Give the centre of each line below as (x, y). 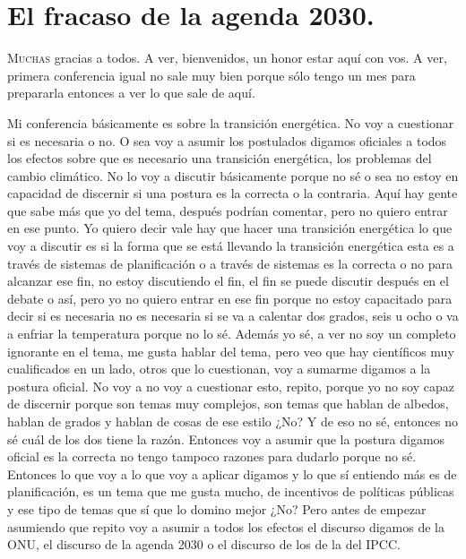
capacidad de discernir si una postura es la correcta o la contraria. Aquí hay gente (233, 193)
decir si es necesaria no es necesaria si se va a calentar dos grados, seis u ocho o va (233, 316)
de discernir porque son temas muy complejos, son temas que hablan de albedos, (228, 404)
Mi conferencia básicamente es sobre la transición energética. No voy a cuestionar (231, 122)
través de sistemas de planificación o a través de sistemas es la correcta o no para (230, 263)
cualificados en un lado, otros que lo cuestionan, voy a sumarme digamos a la (219, 369)
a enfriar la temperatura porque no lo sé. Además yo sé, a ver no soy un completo (232, 334)
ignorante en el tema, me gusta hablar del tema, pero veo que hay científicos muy (231, 351)
